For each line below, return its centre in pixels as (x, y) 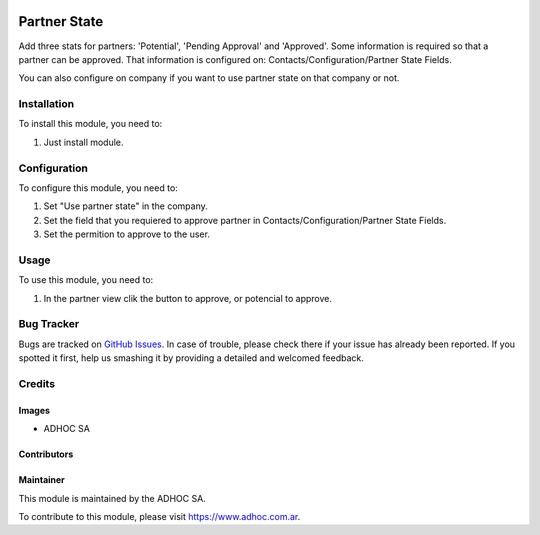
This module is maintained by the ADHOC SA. (112, 498)
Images (34, 410)
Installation (46, 104)
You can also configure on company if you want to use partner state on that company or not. (209, 78)
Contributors (46, 454)
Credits (36, 383)
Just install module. (83, 142)
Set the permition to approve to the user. (126, 234)
